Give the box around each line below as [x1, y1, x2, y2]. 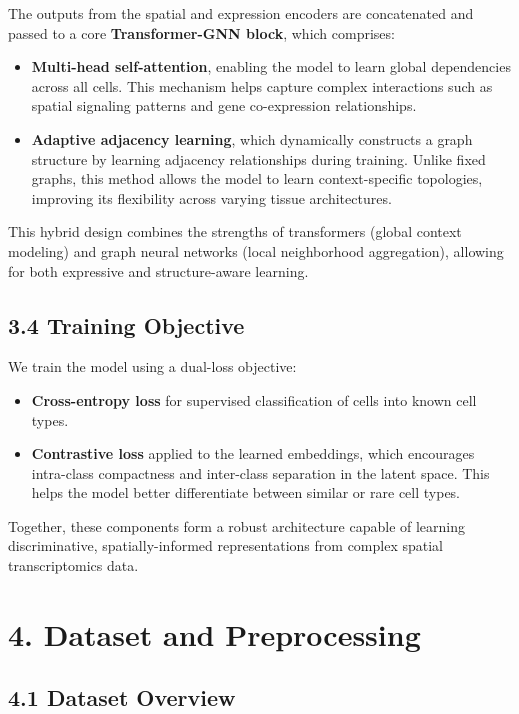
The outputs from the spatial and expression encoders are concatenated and [8, 3, 474, 23]
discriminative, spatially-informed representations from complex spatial [8, 535, 443, 556]
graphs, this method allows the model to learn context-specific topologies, [31, 168, 483, 189]
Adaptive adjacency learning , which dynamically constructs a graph [31, 128, 473, 149]
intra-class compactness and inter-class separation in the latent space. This [31, 462, 490, 483]
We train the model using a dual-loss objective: [8, 356, 297, 377]
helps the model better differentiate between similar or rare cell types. [31, 482, 460, 503]
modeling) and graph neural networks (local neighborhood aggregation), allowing [8, 240, 504, 261]
